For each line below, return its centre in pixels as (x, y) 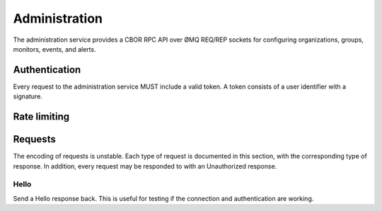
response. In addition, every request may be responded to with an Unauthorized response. (145, 166)
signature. (28, 96)
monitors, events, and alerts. (54, 49)
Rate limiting (41, 117)
